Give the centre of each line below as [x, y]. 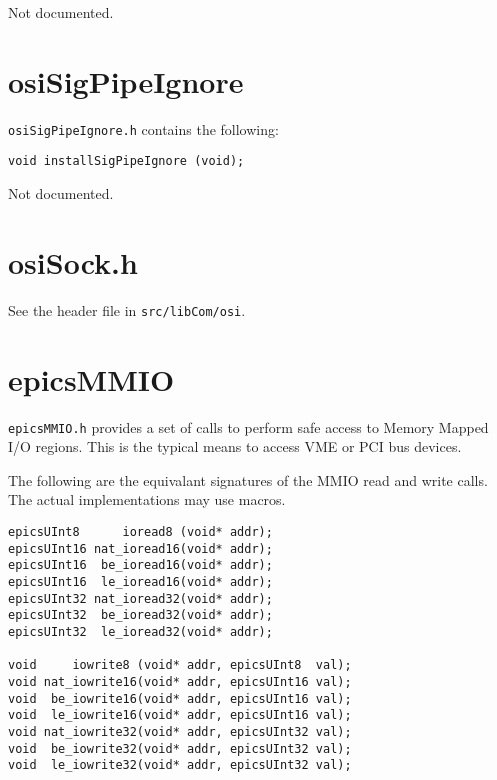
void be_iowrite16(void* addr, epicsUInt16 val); [180, 698]
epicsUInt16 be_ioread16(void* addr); [140, 565]
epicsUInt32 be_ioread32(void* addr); [140, 615]
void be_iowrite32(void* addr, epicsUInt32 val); [180, 748]
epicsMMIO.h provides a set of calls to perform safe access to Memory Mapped [248, 426]
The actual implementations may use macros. [147, 499]
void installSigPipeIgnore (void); [126, 161]
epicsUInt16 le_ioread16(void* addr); [140, 581]
